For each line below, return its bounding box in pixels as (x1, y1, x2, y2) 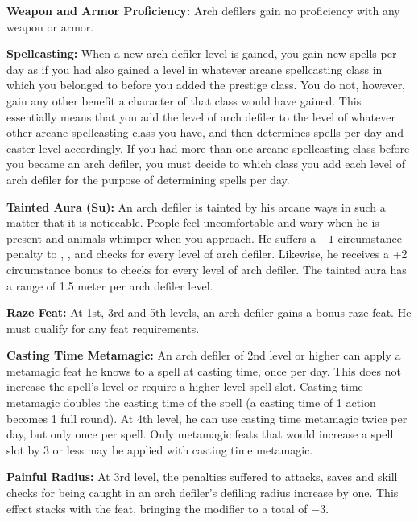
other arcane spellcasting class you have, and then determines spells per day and (6, 124, 404, 141)
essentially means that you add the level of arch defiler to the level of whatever (6, 108, 395, 125)
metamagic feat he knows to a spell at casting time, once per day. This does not (6, 362, 401, 379)
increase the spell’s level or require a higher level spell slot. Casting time (6, 378, 363, 395)
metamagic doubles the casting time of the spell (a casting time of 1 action (6, 394, 376, 411)
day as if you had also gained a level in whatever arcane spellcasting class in (6, 60, 383, 77)
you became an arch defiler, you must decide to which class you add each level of (6, 155, 405, 172)
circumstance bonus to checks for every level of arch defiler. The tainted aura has (6, 261, 407, 277)
